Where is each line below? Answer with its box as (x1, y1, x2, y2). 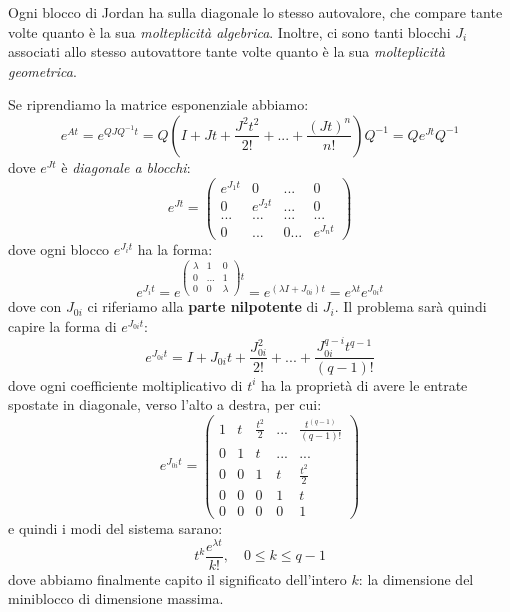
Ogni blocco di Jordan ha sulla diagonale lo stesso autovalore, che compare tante (8, 2, 503, 22)
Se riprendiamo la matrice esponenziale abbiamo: (8, 94, 309, 115)
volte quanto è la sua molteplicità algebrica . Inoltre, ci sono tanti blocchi (8, 21, 451, 42)
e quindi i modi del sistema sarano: (8, 518, 223, 539)
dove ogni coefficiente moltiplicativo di (8, 374, 243, 395)
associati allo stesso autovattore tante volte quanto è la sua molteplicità (8, 41, 445, 62)
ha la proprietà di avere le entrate (261, 374, 468, 395)
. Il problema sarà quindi (334, 296, 487, 317)
